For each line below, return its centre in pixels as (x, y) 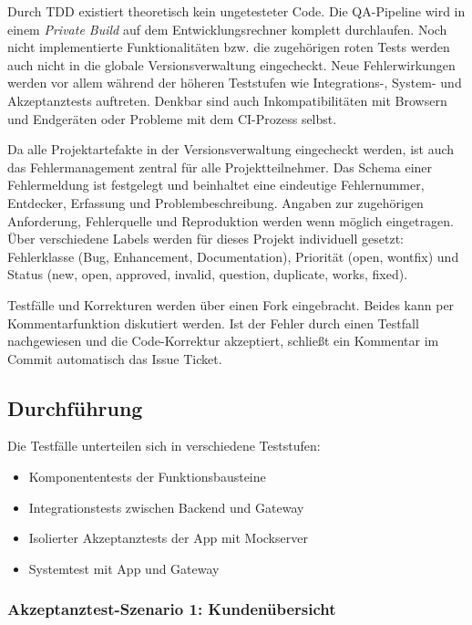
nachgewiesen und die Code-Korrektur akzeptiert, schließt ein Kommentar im (223, 341)
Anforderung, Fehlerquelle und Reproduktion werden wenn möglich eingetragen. (231, 220)
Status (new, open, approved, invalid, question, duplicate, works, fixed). (208, 274)
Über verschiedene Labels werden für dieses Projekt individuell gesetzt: (205, 239)
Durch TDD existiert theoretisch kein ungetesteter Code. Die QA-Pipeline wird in (236, 11)
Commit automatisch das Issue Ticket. (115, 358)
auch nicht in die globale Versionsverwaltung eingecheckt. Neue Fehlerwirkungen (231, 64)
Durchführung (75, 407)
